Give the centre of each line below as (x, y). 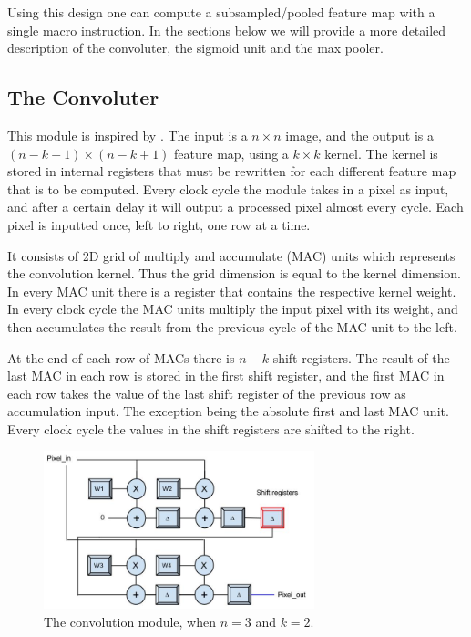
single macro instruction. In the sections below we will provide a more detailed (227, 30)
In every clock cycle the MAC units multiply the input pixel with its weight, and (233, 309)
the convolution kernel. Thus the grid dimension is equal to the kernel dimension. (234, 273)
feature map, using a (231, 153)
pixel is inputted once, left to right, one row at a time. (159, 224)
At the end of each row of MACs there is (121, 357)
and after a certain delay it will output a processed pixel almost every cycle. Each (235, 207)
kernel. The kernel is (381, 153)
